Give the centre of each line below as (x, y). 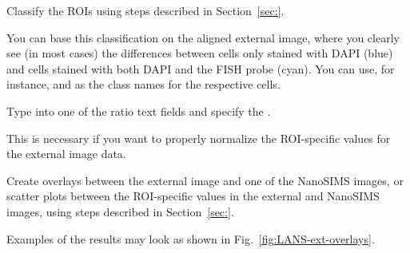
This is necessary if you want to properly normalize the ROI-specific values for (199, 138)
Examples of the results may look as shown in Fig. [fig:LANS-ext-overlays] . (191, 238)
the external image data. (66, 154)
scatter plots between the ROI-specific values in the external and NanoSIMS (193, 196)
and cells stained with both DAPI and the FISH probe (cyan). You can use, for (201, 68)
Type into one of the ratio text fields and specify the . (139, 111)
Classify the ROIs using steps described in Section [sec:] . (145, 10)
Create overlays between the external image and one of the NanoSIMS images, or (205, 180)
